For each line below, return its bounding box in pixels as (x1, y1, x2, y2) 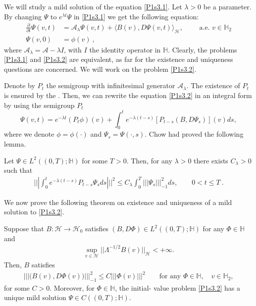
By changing (4, 11, 42, 21)
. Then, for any (126, 155, 172, 165)
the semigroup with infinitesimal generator (46, 80, 175, 91)
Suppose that (4, 223, 44, 234)
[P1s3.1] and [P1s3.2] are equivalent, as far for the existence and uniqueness (4, 54, 233, 64)
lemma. (4, 139, 26, 149)
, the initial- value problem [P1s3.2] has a (115, 282, 240, 293)
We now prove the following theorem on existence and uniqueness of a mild (4, 197, 232, 207)
